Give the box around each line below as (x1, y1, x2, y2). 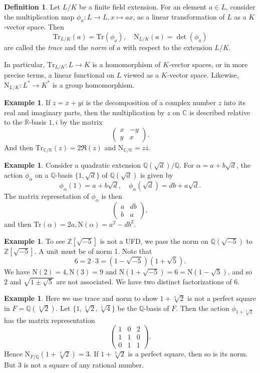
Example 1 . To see (4, 235, 65, 246)
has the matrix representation (4, 314, 95, 325)
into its (223, 97, 246, 108)
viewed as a (123, 70, 159, 80)
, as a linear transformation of (133, 11, 225, 22)
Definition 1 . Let (4, 2, 61, 12)
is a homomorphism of (92, 59, 161, 69)
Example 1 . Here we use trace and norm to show (4, 293, 158, 303)
